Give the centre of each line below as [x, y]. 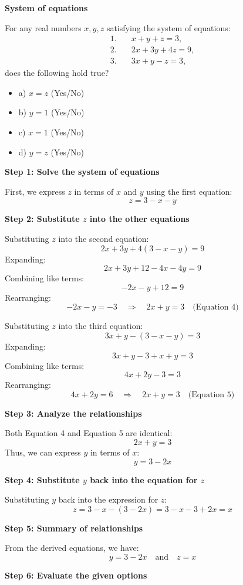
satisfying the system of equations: [168, 27]
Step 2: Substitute [42, 219]
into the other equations [139, 219]
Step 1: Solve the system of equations [82, 172]
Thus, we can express [43, 452]
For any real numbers [43, 27]
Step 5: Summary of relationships [74, 528]
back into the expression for [108, 499]
